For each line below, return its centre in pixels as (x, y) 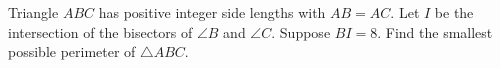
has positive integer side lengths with (212, 12)
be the (454, 12)
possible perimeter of (72, 51)
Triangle (33, 12)
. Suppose (301, 31)
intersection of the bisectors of (100, 31)
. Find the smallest (435, 31)
